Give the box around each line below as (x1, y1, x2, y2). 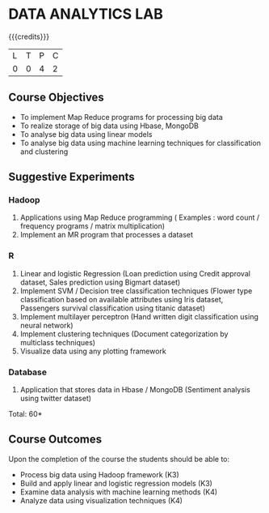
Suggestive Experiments (8, 170, 135, 184)
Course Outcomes (8, 433, 103, 447)
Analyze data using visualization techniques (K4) (19, 495, 183, 505)
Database (8, 366, 47, 378)
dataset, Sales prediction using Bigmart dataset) (19, 277, 181, 287)
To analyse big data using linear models (19, 129, 153, 139)
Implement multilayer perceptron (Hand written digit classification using (19, 311, 258, 321)
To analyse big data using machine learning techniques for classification (19, 138, 261, 147)
